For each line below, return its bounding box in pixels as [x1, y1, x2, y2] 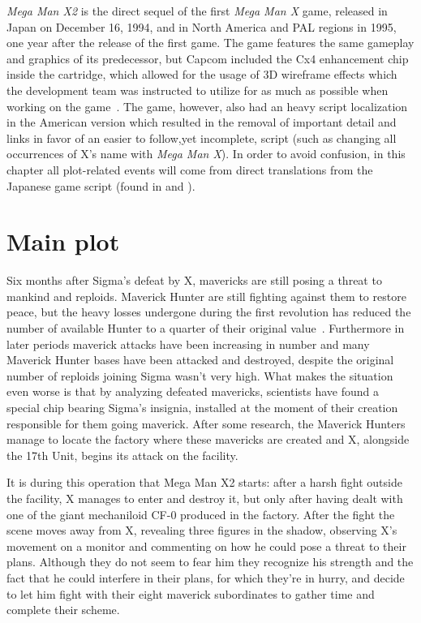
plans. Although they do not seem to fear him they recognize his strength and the [6, 553, 414, 570]
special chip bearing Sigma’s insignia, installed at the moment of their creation [6, 399, 398, 415]
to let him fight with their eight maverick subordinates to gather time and [6, 585, 375, 602]
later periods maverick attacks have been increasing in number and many [6, 335, 370, 352]
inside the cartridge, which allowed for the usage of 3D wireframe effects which [6, 66, 397, 83]
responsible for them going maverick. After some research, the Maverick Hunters [6, 415, 406, 432]
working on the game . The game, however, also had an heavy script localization [6, 97, 408, 114]
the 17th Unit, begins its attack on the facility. [6, 446, 238, 463]
